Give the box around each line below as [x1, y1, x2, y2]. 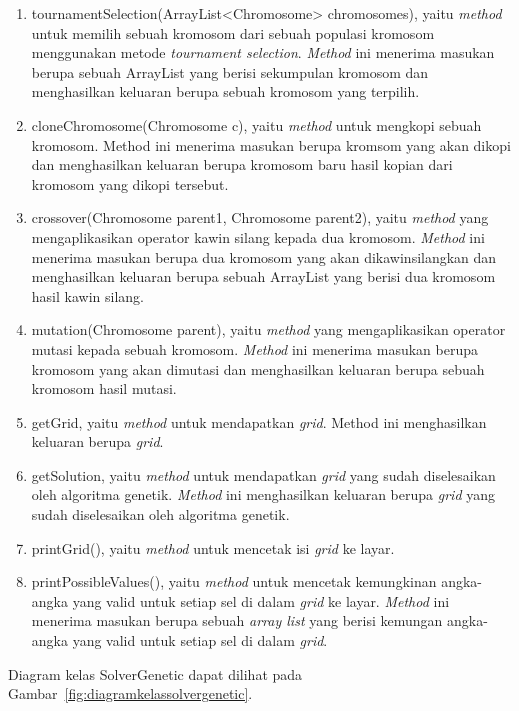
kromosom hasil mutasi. [31, 378, 177, 399]
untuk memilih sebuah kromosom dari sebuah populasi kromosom [31, 22, 435, 43]
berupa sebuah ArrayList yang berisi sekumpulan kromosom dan [31, 61, 429, 82]
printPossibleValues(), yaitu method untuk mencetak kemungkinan [31, 571, 437, 592]
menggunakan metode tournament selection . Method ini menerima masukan [31, 42, 495, 63]
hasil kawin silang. [31, 285, 144, 306]
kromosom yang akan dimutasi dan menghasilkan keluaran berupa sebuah [31, 358, 485, 379]
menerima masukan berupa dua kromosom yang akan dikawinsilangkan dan [31, 246, 497, 267]
